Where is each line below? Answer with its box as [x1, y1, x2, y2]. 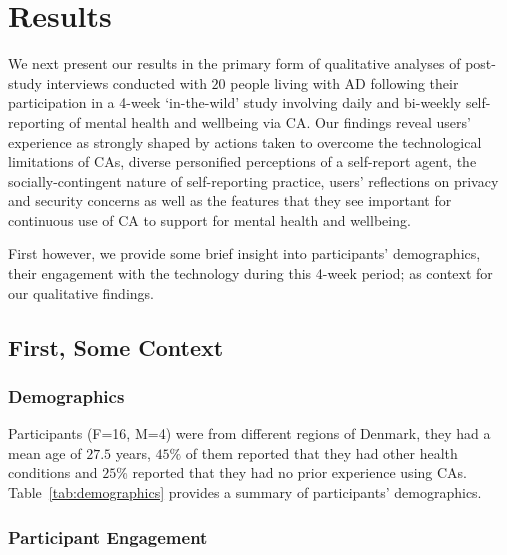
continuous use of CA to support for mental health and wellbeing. [8, 209, 411, 230]
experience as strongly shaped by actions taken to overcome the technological [8, 131, 482, 152]
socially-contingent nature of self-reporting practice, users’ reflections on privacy [8, 170, 499, 191]
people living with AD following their [230, 72, 459, 93]
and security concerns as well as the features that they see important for [8, 190, 452, 211]
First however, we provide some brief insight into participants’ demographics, [8, 243, 481, 264]
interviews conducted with [46, 72, 207, 93]
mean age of [8, 442, 82, 463]
